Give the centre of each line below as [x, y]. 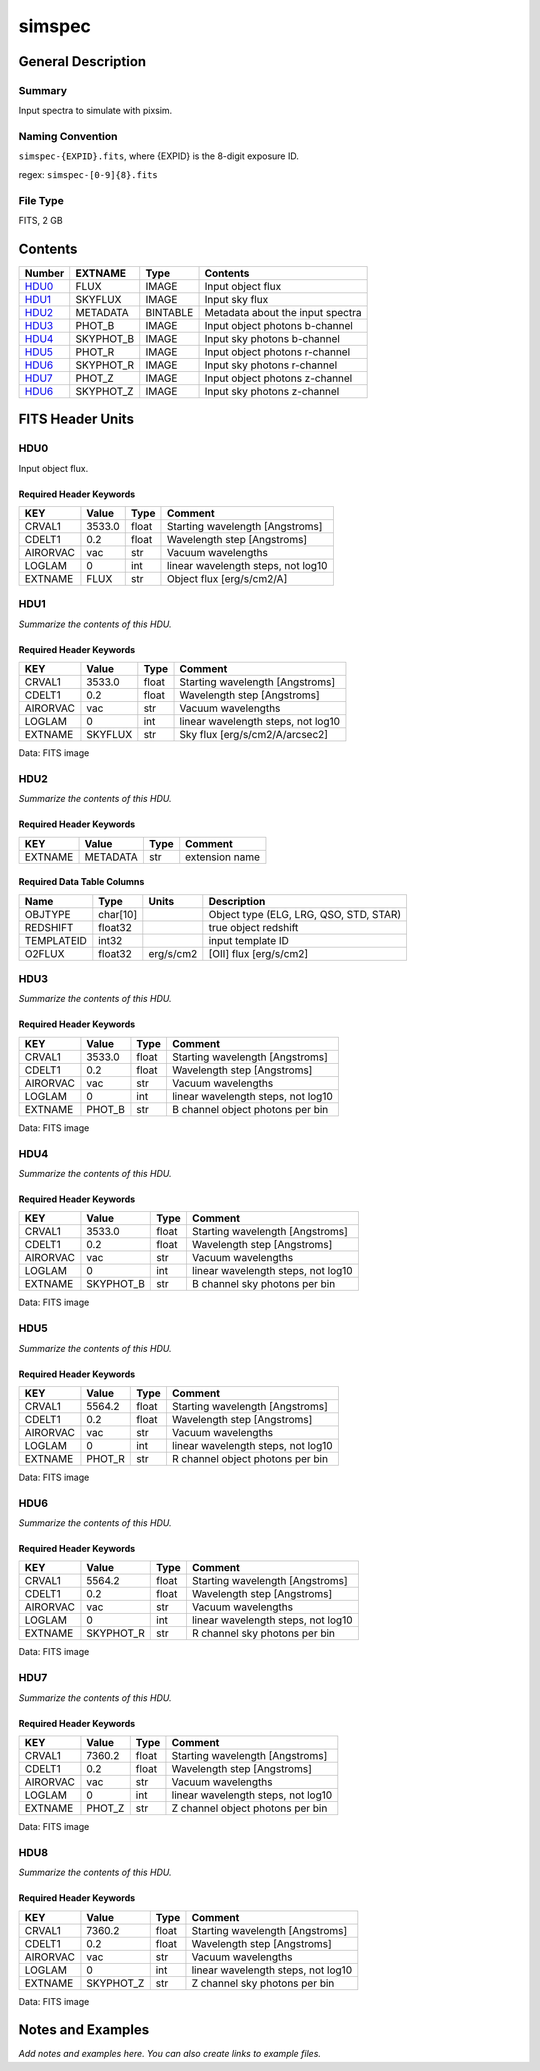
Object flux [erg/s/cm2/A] [227, 579]
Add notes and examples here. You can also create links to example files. [170, 2054]
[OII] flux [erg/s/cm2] [258, 953]
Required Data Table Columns [81, 882]
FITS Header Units [76, 419]
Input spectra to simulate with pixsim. [95, 111]
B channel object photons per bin [250, 1109]
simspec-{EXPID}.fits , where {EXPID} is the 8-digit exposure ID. [159, 156]
